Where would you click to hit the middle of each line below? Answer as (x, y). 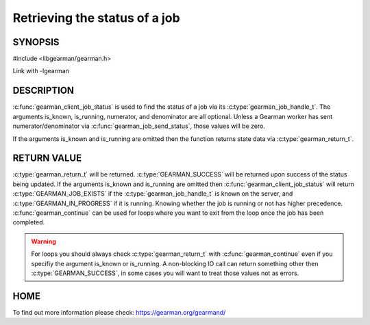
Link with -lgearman (41, 71)
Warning (44, 241)
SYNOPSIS (36, 42)
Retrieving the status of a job (97, 18)
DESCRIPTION (44, 91)
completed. (28, 222)
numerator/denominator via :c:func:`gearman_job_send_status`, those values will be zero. (139, 126)
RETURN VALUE (47, 158)
